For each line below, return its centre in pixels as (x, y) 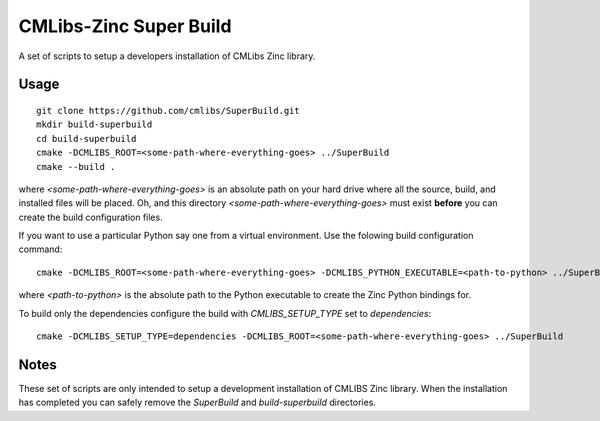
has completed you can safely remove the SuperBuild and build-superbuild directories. (197, 402)
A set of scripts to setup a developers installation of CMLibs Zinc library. (167, 56)
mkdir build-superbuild (94, 124)
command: (40, 249)
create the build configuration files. (91, 217)
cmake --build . (76, 166)
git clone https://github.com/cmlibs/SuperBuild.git (168, 110)
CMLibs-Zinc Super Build (125, 26)
